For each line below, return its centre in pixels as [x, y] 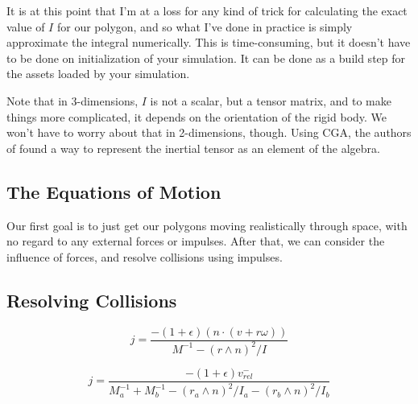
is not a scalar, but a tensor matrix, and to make [271, 100]
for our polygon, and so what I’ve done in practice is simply [205, 26]
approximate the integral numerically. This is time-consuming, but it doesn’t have [209, 42]
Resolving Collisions [92, 300]
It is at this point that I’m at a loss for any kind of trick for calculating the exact [207, 10]
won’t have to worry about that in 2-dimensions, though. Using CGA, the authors [209, 132]
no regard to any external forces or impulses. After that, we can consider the [196, 241]
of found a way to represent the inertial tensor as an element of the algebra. [193, 148]
